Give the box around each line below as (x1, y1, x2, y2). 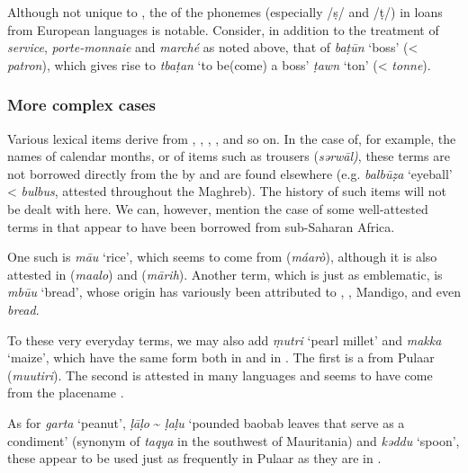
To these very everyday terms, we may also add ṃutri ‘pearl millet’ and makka (7, 330, 442, 349)
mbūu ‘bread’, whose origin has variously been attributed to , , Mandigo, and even (7, 282, 461, 301)
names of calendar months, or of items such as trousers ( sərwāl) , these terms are (7, 147, 450, 165)
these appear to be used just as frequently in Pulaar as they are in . (7, 449, 382, 468)
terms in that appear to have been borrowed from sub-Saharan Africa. (7, 217, 395, 236)
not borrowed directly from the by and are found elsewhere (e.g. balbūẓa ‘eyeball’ (7, 164, 453, 183)
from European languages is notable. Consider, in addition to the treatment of (7, 20, 439, 39)
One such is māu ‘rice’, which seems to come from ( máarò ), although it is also (7, 247, 437, 266)
